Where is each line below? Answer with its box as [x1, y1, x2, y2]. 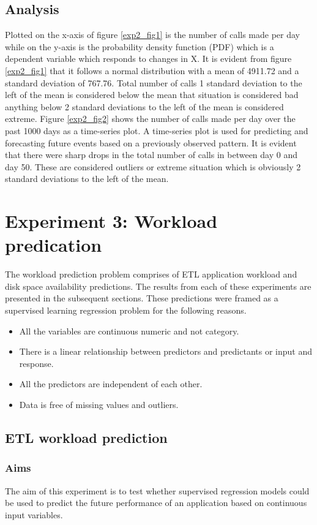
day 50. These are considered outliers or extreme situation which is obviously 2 [5, 160, 301, 173]
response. [19, 357, 54, 369]
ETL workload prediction [5, 428, 168, 447]
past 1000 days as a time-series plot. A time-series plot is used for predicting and [5, 124, 308, 137]
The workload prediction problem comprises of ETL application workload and [5, 268, 297, 281]
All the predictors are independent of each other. [19, 377, 203, 390]
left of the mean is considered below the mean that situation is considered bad [5, 88, 299, 101]
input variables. [5, 508, 63, 521]
